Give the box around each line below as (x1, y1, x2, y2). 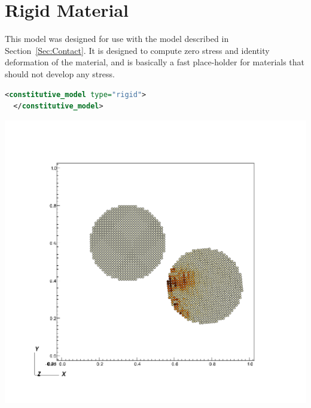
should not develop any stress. (5, 67, 115, 80)
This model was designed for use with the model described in (5, 32, 229, 45)
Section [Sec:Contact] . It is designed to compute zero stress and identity (5, 44, 270, 56)
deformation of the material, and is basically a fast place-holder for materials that (5, 56, 305, 68)
